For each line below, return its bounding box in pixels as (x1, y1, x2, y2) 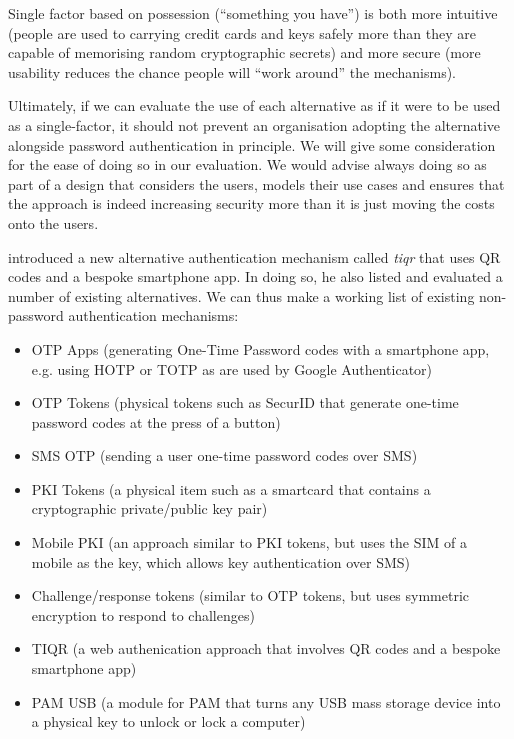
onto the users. (8, 212, 99, 233)
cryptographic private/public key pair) (31, 498, 268, 519)
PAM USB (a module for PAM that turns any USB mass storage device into (31, 691, 501, 712)
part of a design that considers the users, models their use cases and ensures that (8, 173, 505, 194)
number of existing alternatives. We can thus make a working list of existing (8, 285, 475, 306)
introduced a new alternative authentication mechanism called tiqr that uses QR (8, 246, 501, 267)
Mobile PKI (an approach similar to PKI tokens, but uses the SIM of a (31, 532, 467, 553)
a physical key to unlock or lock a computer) (31, 711, 306, 732)
